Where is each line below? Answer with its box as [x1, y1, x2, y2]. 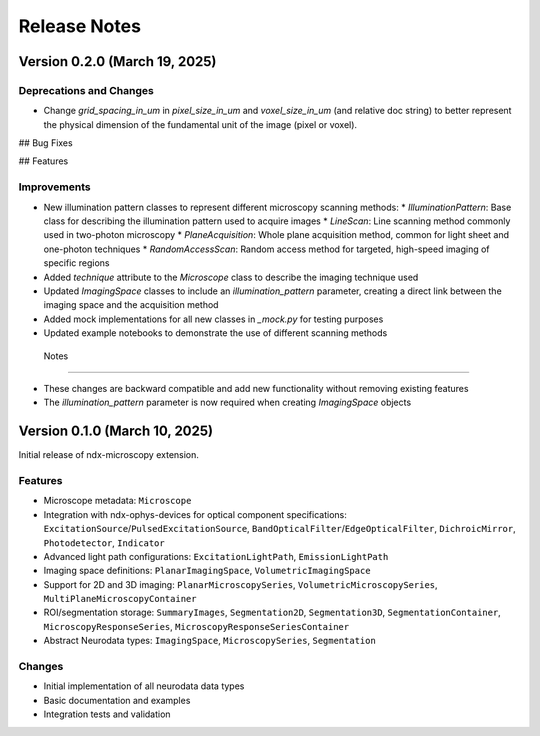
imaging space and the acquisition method [43, 299, 219, 311]
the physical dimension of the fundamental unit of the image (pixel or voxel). [43, 118, 358, 130]
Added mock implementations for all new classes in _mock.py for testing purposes [43, 313, 384, 325]
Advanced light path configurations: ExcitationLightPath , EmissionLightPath [43, 550, 389, 562]
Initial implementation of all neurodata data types [43, 680, 245, 692]
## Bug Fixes [18, 137, 74, 149]
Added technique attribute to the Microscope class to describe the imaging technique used [43, 271, 419, 283]
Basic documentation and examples [43, 694, 191, 706]
